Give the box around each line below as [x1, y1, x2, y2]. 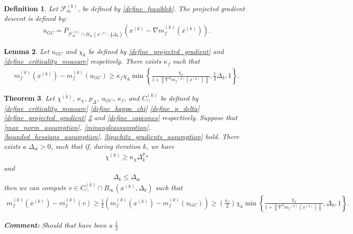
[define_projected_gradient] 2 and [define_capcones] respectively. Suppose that [4, 112, 237, 123]
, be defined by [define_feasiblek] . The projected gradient [78, 3, 245, 13]
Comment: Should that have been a [4, 219, 113, 230]
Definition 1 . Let [4, 3, 58, 13]
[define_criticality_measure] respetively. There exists [4, 56, 161, 66]
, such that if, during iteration [51, 141, 140, 151]
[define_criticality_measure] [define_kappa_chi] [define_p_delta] [4, 103, 199, 113]
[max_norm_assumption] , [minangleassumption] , [4, 122, 151, 132]
